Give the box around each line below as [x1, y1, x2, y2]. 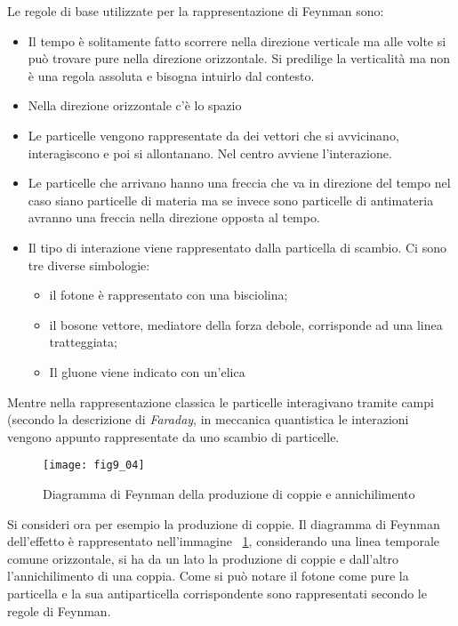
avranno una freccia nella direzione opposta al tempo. [28, 208, 320, 227]
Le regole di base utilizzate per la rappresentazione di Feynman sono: [7, 2, 384, 20]
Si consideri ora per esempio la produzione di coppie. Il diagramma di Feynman [7, 514, 440, 533]
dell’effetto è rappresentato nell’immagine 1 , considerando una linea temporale [7, 532, 440, 550]
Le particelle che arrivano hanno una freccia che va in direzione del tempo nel [28, 173, 451, 192]
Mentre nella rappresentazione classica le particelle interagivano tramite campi [7, 392, 434, 411]
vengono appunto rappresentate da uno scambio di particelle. [7, 427, 340, 445]
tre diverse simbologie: [28, 255, 150, 274]
